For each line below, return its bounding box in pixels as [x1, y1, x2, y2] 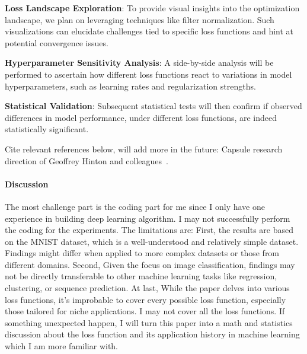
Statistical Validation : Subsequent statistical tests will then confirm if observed [5, 100, 302, 112]
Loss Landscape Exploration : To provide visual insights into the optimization [5, 2, 300, 14]
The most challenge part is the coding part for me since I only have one [5, 200, 265, 212]
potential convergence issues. [5, 36, 108, 49]
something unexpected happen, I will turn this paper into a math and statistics [5, 316, 293, 329]
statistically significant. [5, 123, 89, 135]
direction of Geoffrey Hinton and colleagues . [5, 154, 168, 167]
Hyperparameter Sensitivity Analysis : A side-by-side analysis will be [5, 56, 274, 69]
